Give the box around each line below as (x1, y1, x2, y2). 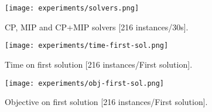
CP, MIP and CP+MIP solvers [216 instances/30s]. (5, 20, 189, 33)
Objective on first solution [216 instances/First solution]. (5, 96, 208, 108)
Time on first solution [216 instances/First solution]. (5, 58, 193, 70)
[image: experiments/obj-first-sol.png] (5, 79, 165, 87)
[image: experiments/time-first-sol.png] (5, 41, 169, 50)
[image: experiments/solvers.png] (5, 4, 139, 12)
